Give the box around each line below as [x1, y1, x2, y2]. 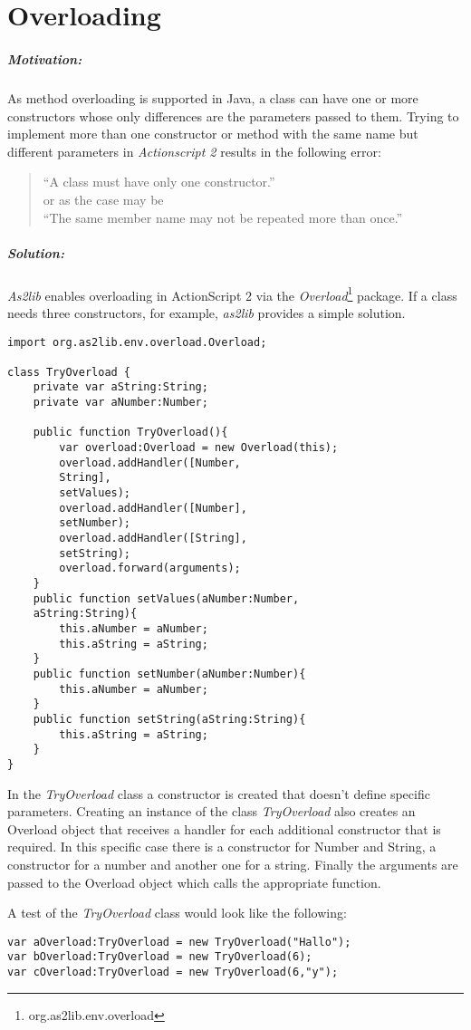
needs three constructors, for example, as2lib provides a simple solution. [7, 303, 406, 322]
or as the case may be [43, 189, 164, 208]
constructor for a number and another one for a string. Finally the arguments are [7, 854, 458, 873]
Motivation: [7, 49, 82, 68]
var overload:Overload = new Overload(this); [59, 441, 339, 455]
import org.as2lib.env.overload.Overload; [7, 335, 267, 349]
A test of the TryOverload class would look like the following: [7, 903, 347, 922]
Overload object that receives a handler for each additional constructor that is [7, 819, 441, 838]
